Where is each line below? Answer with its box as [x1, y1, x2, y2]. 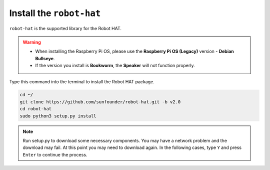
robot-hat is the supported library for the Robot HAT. [9, 25, 122, 31]
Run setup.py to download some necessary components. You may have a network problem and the [22, 138, 227, 144]
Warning [22, 39, 41, 45]
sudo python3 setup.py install [19, 113, 97, 119]
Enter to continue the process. [22, 151, 87, 157]
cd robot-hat [19, 106, 52, 112]
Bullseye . [35, 55, 55, 61]
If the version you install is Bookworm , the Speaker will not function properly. [35, 63, 195, 69]
